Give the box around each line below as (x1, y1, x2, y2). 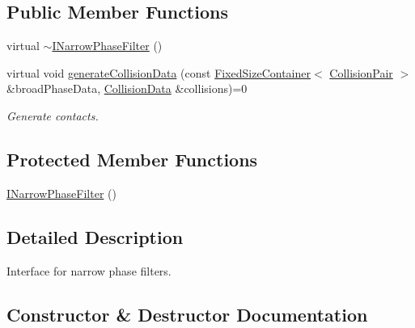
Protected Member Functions (6, 146, 258, 171)
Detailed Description (6, 224, 184, 249)
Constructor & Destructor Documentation (6, 301, 368, 326)
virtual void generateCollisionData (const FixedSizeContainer (6, 64, 311, 81)
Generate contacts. (6, 107, 99, 124)
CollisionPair (329, 64, 393, 81)
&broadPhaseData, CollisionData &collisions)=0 (6, 80, 248, 97)
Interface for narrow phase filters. (6, 262, 172, 279)
